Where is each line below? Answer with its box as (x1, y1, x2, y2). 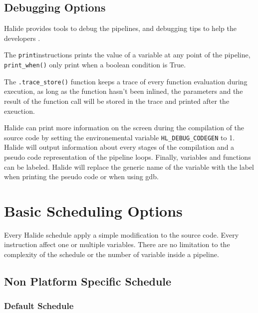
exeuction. (4, 105, 35, 116)
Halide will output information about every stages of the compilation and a (4, 142, 235, 152)
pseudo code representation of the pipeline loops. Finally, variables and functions (4, 151, 251, 162)
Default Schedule (4, 300, 74, 312)
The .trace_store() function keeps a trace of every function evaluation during (4, 76, 248, 86)
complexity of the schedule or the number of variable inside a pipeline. (4, 249, 219, 260)
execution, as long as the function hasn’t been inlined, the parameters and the (4, 86, 243, 96)
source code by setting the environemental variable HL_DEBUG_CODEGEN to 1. (4, 132, 235, 142)
